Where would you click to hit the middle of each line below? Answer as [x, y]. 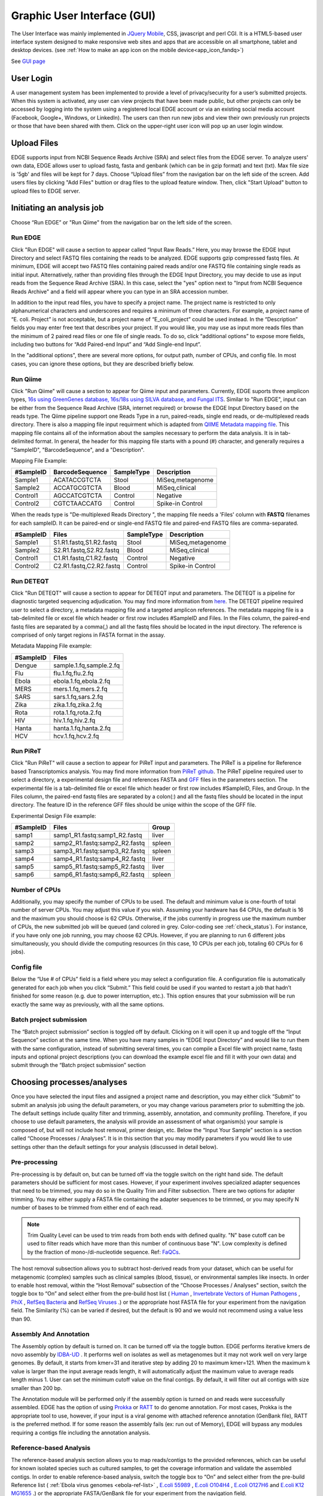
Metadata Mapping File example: [51, 646]
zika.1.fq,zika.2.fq [77, 704]
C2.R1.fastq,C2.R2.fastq [86, 566]
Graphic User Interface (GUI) [83, 16]
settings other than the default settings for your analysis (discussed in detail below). [115, 1147]
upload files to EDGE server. [45, 191]
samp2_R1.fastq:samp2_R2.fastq [99, 843]
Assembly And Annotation [50, 1334]
